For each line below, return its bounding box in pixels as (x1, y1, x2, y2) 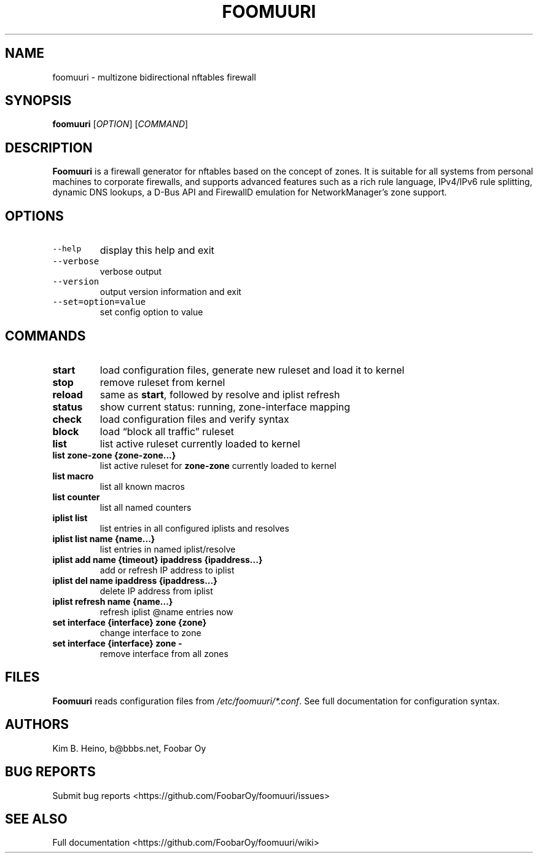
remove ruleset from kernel (99, 376, 225, 388)
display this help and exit (99, 244, 214, 257)
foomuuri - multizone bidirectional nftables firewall (52, 71, 256, 82)
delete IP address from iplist (99, 585, 213, 596)
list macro (52, 470, 94, 481)
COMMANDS (5, 328, 86, 344)
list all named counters (99, 502, 192, 513)
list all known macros (99, 481, 185, 492)
